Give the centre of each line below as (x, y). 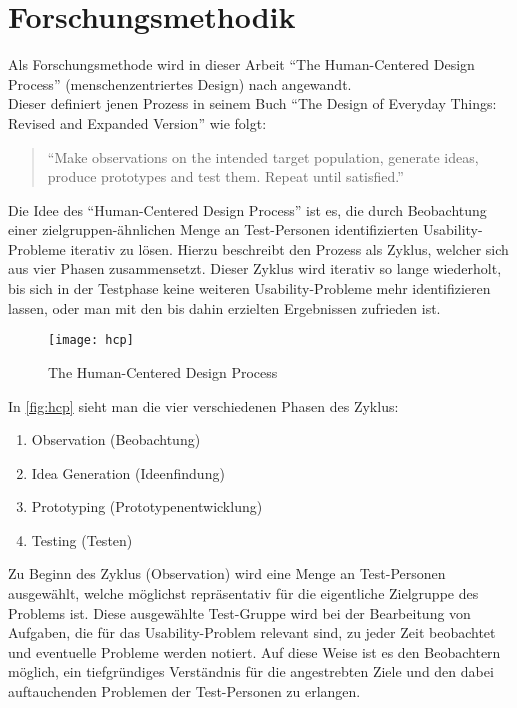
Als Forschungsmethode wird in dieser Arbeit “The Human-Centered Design (241, 64)
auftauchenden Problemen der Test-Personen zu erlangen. (184, 691)
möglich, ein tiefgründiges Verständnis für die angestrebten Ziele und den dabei (251, 671)
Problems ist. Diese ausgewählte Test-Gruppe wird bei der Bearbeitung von (239, 612)
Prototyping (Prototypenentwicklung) (147, 506)
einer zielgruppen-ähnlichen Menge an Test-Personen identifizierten (213, 229)
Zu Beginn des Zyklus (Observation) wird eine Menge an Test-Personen (227, 573)
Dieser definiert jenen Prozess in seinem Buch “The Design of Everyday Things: (252, 103)
